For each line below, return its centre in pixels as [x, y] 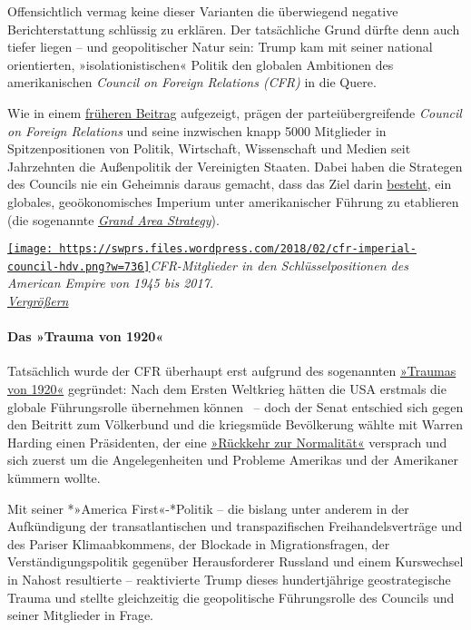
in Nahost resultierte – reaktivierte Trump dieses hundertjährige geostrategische [229, 579]
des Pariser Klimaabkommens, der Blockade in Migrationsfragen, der [199, 543]
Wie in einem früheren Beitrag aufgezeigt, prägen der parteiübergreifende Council [235, 112]
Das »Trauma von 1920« [86, 336]
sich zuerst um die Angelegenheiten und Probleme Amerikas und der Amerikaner [233, 460]
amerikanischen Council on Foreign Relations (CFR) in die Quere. [192, 82]
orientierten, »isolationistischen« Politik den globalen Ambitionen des [201, 64]
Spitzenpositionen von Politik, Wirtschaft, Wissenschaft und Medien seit [209, 148]
